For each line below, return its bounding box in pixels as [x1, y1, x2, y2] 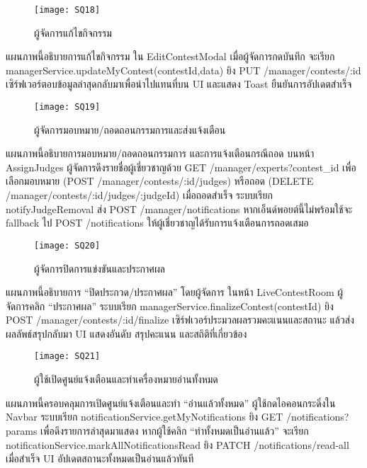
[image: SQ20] [34, 240, 101, 251]
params [6, 423, 38, 438]
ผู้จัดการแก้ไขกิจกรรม [34, 25, 112, 40]
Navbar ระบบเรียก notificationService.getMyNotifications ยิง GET [6, 409, 283, 424]
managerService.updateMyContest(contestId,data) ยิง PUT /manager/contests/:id [6, 62, 361, 77]
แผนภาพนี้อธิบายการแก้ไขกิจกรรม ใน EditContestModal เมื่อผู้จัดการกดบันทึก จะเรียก [6, 49, 335, 64]
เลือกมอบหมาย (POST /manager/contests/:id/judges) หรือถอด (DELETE [6, 173, 314, 188]
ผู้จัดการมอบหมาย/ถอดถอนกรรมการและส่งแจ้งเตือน [34, 122, 226, 137]
